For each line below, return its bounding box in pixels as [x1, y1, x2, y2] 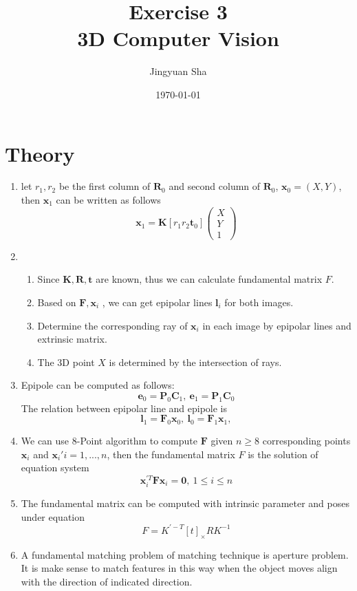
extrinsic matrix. [37, 332, 107, 346]
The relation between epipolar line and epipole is [21, 400, 228, 415]
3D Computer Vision [77, 24, 279, 52]
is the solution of [248, 447, 318, 461]
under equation [21, 509, 85, 524]
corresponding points [262, 433, 351, 448]
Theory [5, 139, 75, 167]
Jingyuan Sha [149, 64, 207, 78]
